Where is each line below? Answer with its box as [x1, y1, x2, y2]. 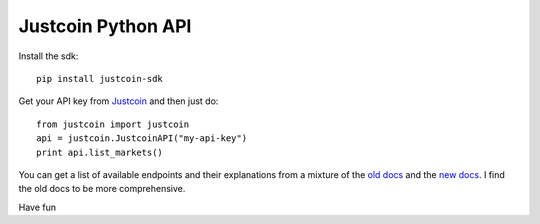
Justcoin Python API [18, 15, 192, 37]
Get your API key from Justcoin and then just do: [18, 95, 219, 107]
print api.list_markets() [36, 146, 164, 158]
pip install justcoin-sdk [36, 73, 164, 84]
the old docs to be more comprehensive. [18, 183, 186, 195]
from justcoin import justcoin [36, 118, 190, 130]
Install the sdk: [18, 50, 79, 62]
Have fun [18, 201, 57, 213]
